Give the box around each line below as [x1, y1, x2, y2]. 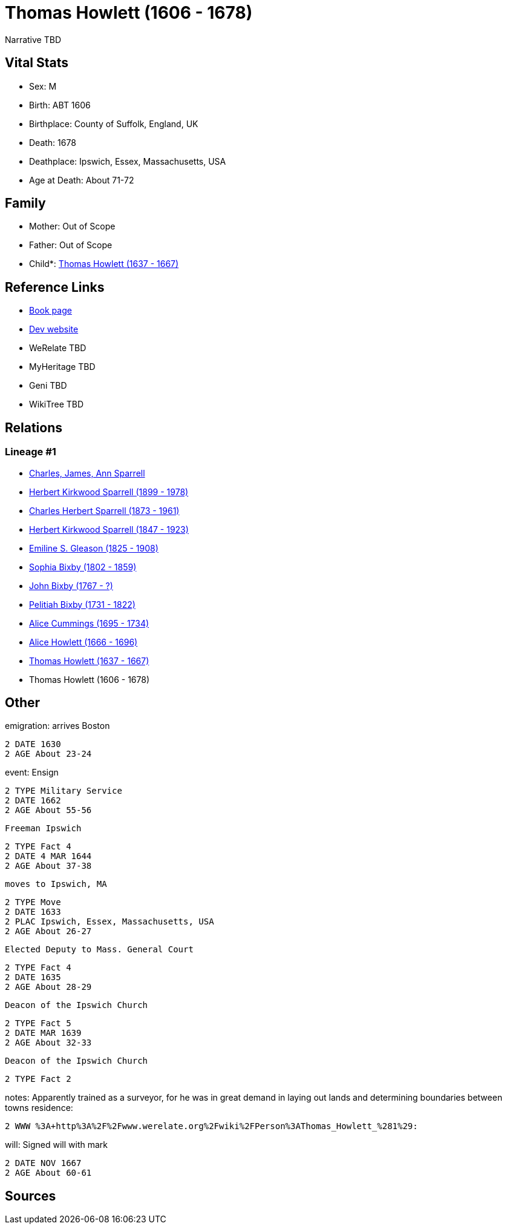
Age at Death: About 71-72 [29, 174, 134, 185]
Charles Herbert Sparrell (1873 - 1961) [29, 505, 180, 516]
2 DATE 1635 [5, 972, 61, 983]
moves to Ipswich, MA [5, 879, 107, 889]
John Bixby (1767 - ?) [29, 580, 113, 591]
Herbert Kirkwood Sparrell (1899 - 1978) [29, 486, 189, 497]
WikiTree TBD [29, 399, 84, 410]
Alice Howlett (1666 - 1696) [29, 636, 138, 647]
